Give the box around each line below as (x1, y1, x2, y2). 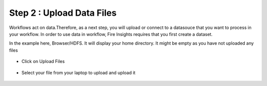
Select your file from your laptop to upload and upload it (21, 69, 135, 76)
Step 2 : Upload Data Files (9, 7, 117, 18)
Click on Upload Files (21, 58, 65, 64)
